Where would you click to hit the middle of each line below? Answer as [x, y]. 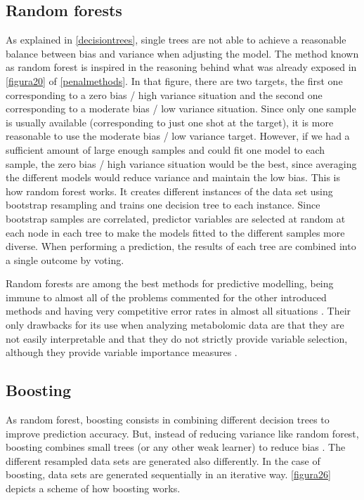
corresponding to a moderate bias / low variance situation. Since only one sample [181, 108]
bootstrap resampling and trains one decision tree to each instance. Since [163, 205]
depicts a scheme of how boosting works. [93, 488]
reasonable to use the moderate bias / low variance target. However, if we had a [178, 136]
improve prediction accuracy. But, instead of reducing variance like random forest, [182, 433]
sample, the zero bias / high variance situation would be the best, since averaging [181, 163]
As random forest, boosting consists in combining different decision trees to [168, 420]
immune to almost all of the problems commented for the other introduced [166, 297]
